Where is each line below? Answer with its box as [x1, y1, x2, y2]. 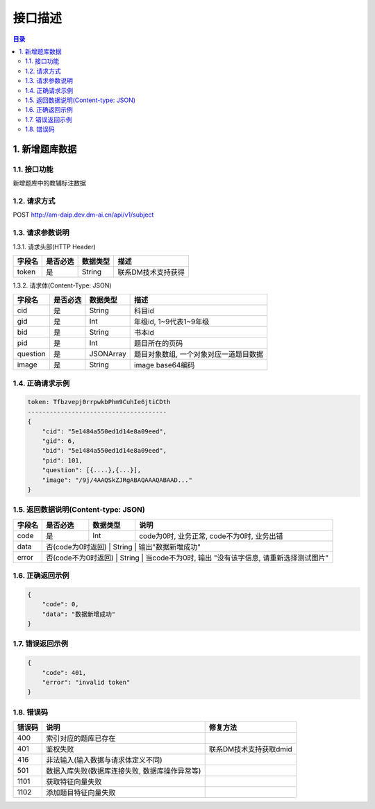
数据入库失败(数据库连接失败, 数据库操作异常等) [46, 766, 201, 776]
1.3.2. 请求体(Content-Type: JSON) [12, 281, 112, 290]
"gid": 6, [42, 437, 76, 444]
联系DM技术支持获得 [117, 267, 185, 277]
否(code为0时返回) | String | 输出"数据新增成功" [46, 542, 201, 551]
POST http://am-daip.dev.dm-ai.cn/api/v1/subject [12, 210, 154, 219]
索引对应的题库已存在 [46, 733, 116, 743]
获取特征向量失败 [46, 777, 102, 787]
